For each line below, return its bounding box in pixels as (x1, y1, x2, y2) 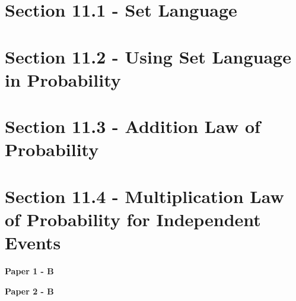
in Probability (5, 67, 121, 91)
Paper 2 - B (5, 284, 54, 297)
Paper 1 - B (5, 265, 54, 277)
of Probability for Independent (5, 207, 261, 231)
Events (5, 230, 61, 255)
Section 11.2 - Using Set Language (5, 44, 291, 68)
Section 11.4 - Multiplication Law (5, 183, 284, 208)
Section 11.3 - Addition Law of (5, 114, 260, 138)
